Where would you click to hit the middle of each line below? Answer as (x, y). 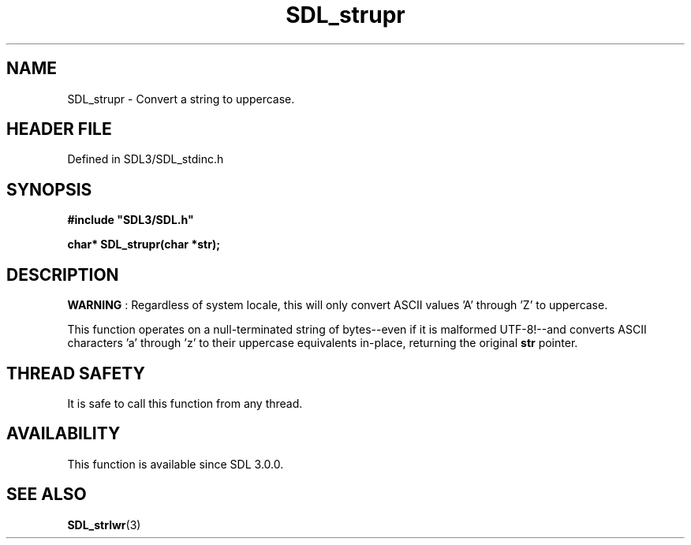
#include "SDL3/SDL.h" (131, 220)
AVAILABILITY (63, 434)
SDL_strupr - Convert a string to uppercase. (181, 99)
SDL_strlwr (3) (104, 524)
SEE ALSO (47, 495)
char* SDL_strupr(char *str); (144, 245)
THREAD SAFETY (76, 373)
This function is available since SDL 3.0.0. (176, 464)
